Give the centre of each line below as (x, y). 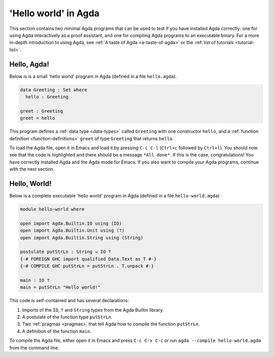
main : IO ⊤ (35, 280)
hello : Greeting (47, 97)
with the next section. (32, 169)
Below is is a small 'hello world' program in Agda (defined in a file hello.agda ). (93, 76)
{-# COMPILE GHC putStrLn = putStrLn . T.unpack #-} (87, 266)
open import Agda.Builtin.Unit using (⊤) (72, 231)
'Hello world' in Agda (55, 13)
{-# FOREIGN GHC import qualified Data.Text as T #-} (88, 259)
